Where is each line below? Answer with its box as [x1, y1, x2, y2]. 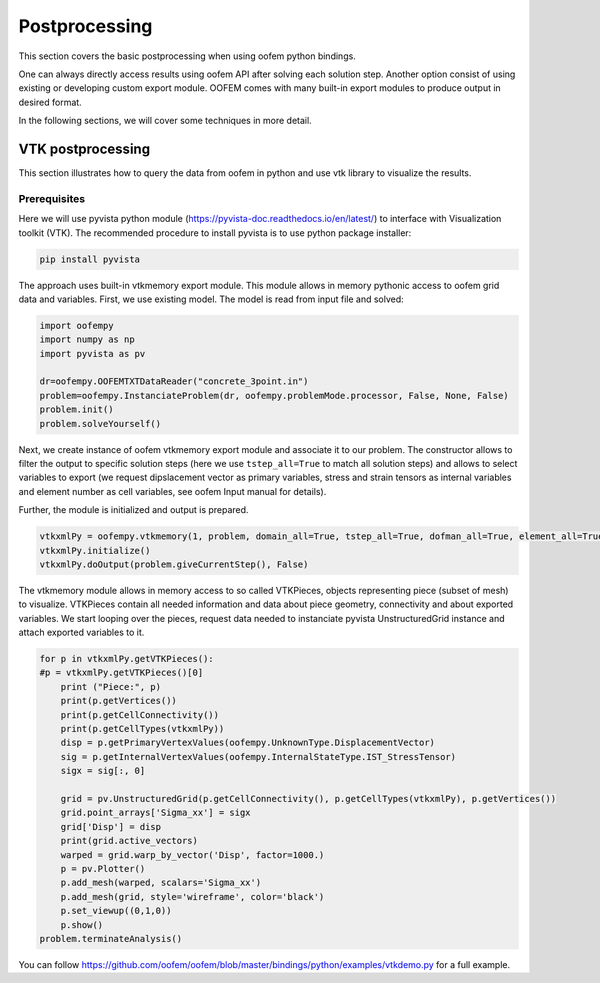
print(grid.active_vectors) [60, 835, 199, 847]
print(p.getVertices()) [60, 695, 177, 707]
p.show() [60, 919, 104, 930]
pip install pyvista [39, 253, 140, 265]
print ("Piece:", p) [60, 681, 162, 692]
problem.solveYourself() [39, 418, 162, 429]
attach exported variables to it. [18, 626, 145, 639]
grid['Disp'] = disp [60, 821, 162, 832]
